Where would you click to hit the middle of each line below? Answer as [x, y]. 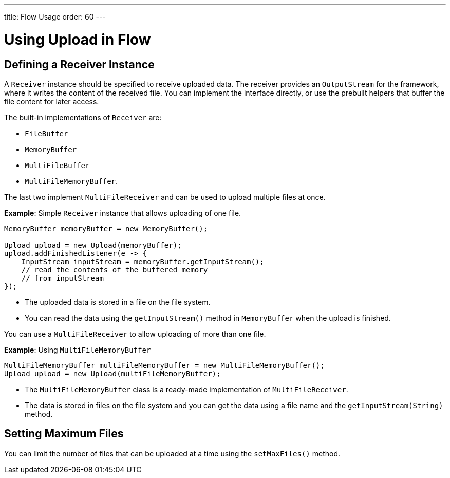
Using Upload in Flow [78, 39]
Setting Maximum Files [64, 434]
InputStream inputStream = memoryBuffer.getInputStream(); [143, 261]
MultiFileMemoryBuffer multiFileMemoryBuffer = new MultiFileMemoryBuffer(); [164, 365]
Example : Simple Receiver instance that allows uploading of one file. [123, 213]
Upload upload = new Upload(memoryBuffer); [93, 245]
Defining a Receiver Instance [79, 64]
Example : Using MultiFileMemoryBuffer [78, 350]
